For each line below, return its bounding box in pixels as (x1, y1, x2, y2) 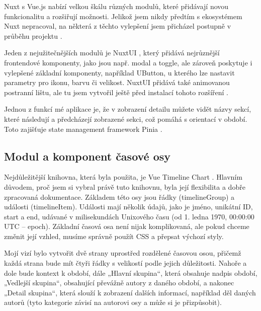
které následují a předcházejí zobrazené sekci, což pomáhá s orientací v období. (4, 113, 247, 124)
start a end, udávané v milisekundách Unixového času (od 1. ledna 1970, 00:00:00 (4, 211, 254, 221)
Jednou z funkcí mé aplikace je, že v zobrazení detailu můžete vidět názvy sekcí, (4, 104, 251, 114)
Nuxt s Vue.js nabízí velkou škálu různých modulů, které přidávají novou (4, 1, 229, 11)
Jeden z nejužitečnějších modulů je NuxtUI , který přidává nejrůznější (4, 47, 220, 58)
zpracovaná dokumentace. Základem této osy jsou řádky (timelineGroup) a (4, 191, 235, 202)
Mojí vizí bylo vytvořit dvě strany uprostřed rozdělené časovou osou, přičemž (4, 248, 241, 258)
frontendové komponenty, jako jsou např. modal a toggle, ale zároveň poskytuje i (4, 57, 252, 67)
